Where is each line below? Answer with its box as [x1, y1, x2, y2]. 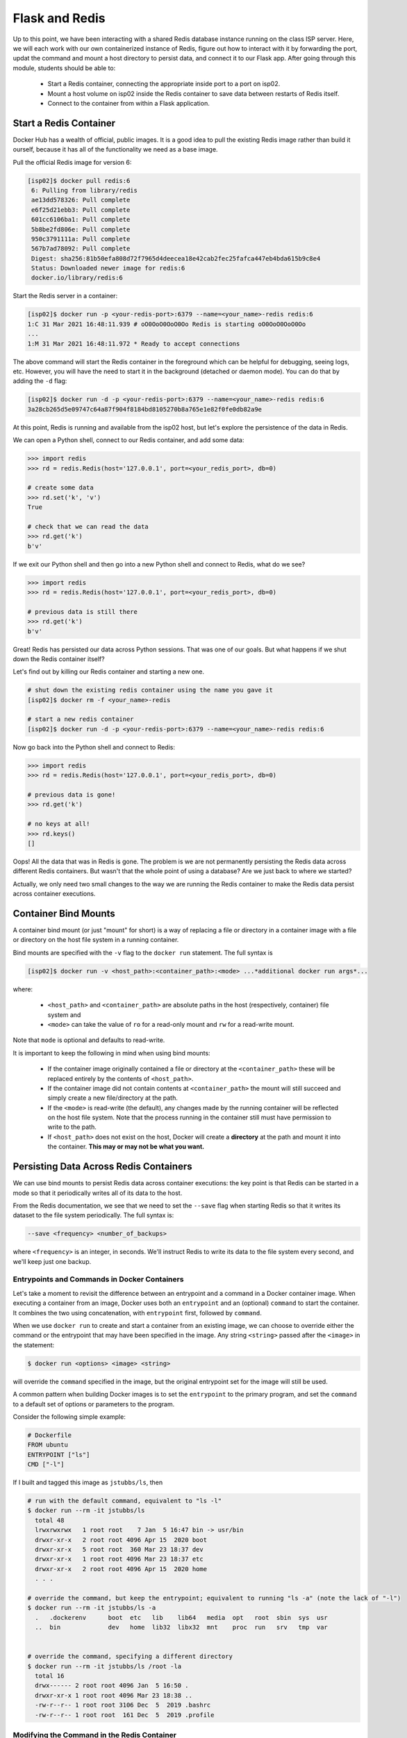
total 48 [35, 1516, 65, 1524]
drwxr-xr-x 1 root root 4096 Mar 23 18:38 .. [35, 1691, 192, 1699]
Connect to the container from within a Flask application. [47, 99, 210, 107]
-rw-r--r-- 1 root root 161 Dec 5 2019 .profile [35, 1711, 215, 1719]
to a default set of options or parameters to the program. [13, 1399, 175, 1408]
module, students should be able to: [13, 63, 116, 72]
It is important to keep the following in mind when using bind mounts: [13, 1048, 211, 1057]
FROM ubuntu [27, 1441, 69, 1449]
